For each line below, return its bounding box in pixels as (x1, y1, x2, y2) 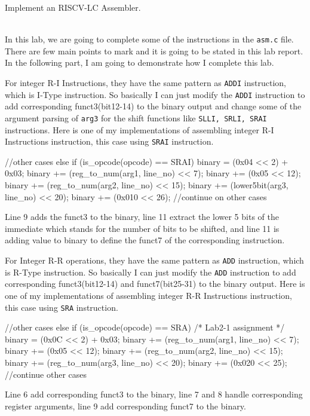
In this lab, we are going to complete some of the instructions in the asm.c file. (5, 33, 294, 45)
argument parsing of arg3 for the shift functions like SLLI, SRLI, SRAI (5, 111, 267, 124)
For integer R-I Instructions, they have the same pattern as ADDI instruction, (5, 77, 286, 89)
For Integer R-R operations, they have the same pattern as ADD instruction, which (5, 254, 304, 266)
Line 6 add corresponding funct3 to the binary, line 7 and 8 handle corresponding (5, 388, 303, 400)
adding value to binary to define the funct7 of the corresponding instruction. (5, 234, 285, 246)
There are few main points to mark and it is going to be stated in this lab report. (5, 44, 303, 57)
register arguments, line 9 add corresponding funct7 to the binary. (5, 399, 246, 412)
